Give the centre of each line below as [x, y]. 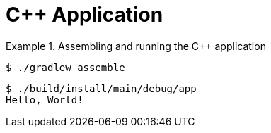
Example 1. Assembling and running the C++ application [136, 46]
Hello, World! [45, 100]
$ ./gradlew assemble [65, 67]
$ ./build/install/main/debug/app [101, 88]
